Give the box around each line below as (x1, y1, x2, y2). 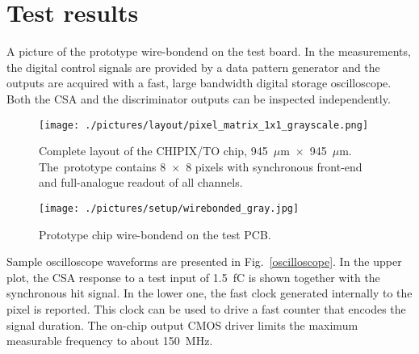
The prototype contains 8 (39, 158, 166, 175)
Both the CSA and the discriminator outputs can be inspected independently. (6, 90, 391, 107)
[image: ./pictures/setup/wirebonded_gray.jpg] (39, 202, 300, 214)
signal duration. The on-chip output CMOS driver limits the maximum (6, 316, 358, 333)
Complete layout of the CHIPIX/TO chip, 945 (39, 142, 268, 159)
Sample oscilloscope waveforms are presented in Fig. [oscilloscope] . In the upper (6, 253, 402, 270)
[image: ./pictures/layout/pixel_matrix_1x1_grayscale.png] (39, 119, 369, 131)
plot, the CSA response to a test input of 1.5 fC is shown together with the (6, 268, 380, 285)
